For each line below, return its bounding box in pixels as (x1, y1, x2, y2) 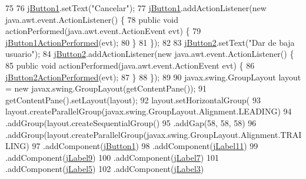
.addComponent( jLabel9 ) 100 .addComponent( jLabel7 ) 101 (5, 151, 219, 163)
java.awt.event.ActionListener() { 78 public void (5, 13, 178, 25)
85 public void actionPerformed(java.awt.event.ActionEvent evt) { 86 (5, 59, 255, 71)
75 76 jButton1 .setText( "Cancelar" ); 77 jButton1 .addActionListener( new (5, 2, 267, 13)
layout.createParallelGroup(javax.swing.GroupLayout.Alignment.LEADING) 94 (5, 105, 292, 117)
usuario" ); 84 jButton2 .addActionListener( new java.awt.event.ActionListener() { (5, 48, 294, 60)
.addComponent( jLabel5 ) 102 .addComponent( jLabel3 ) (5, 163, 204, 175)
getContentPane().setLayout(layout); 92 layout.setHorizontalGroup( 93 (5, 93, 261, 106)
